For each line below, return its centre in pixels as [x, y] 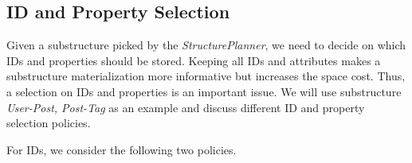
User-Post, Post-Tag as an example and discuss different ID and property [186, 107]
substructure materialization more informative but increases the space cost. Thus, [206, 76]
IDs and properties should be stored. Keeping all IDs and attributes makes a [194, 60]
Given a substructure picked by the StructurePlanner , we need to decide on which [206, 45]
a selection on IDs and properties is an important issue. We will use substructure [204, 91]
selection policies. [49, 123]
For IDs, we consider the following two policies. [122, 149]
